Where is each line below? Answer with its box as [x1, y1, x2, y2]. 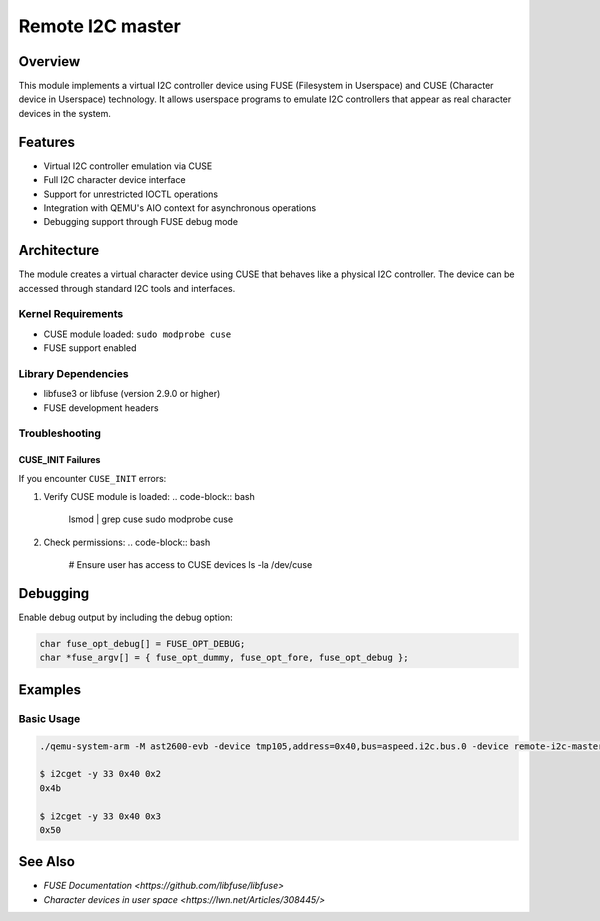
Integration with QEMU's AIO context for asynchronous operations [43, 201, 317, 214]
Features [18, 133, 75, 150]
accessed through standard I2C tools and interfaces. [18, 282, 236, 294]
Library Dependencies [18, 366, 129, 380]
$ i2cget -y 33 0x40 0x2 [39, 768, 162, 780]
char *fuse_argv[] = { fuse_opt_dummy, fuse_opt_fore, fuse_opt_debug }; [39, 652, 409, 664]
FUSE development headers [43, 401, 159, 414]
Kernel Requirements [18, 307, 124, 321]
